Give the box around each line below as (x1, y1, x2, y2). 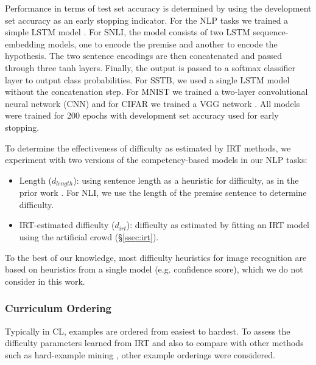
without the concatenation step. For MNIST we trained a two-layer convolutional (5, 85, 308, 98)
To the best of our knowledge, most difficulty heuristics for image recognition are (5, 251, 307, 263)
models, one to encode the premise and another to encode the (47, 37, 278, 50)
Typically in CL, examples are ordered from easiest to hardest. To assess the (5, 324, 290, 337)
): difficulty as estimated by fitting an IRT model (126, 218, 309, 231)
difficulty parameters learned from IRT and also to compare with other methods (5, 336, 304, 349)
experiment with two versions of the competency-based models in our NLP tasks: (5, 153, 307, 166)
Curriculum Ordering (5, 301, 111, 316)
